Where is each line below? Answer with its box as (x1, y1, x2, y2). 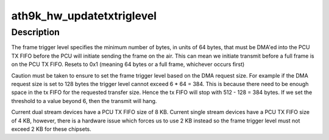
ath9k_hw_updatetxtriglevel (11, 9, 157, 22)
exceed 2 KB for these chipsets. (11, 125, 91, 133)
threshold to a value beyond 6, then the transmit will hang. (11, 97, 157, 104)
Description (11, 27, 60, 38)
